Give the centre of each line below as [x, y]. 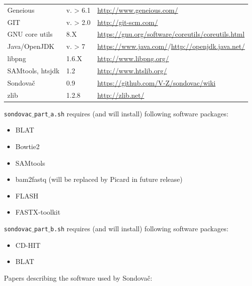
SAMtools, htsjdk [33, 70]
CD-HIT [28, 245]
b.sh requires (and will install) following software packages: [139, 228]
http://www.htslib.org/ [132, 70]
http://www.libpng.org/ [133, 58]
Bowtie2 [27, 146]
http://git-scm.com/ [128, 22]
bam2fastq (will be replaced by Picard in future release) [99, 179]
